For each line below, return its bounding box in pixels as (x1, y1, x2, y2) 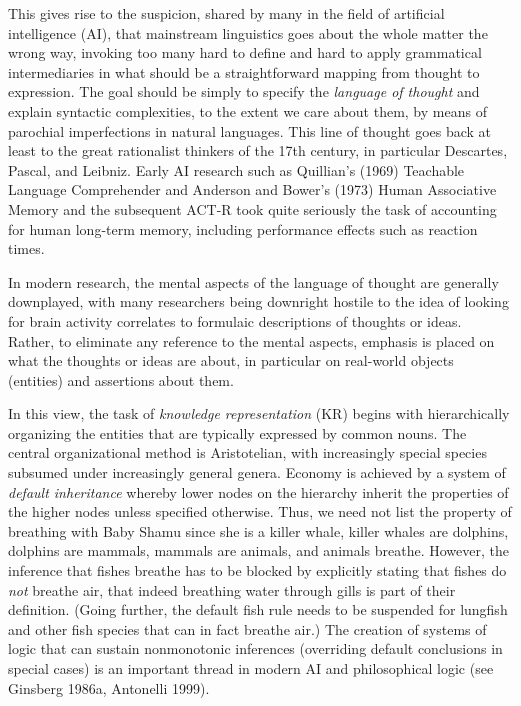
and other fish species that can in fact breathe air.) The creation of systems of (8, 618, 487, 639)
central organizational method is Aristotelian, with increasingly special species (8, 442, 487, 463)
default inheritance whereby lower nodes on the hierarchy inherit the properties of (8, 481, 509, 502)
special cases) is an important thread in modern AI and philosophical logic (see (8, 658, 494, 678)
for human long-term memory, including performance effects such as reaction (8, 218, 478, 239)
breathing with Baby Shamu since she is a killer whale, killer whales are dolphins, (8, 520, 509, 541)
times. (8, 238, 45, 259)
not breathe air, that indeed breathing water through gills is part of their (8, 579, 456, 600)
